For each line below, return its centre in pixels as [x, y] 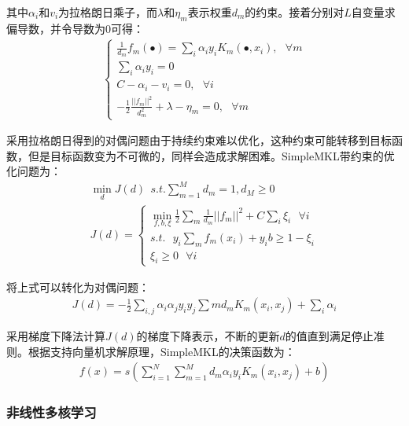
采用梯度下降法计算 [56, 336]
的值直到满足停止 [329, 336]
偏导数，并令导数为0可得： [75, 28]
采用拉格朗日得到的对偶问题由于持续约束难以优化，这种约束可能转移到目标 [199, 140]
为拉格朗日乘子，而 [108, 12]
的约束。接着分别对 [295, 12]
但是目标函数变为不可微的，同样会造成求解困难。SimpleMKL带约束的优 [211, 155]
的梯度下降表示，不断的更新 [208, 336]
